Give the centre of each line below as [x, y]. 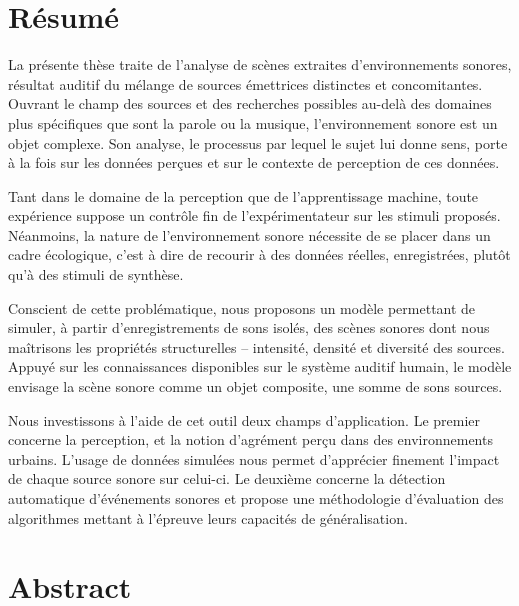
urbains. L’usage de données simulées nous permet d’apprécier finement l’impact [254, 458]
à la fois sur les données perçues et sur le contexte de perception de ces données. [254, 162]
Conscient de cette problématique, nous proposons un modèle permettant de [242, 307]
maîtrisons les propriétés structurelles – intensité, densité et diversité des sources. [256, 346]
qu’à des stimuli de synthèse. [96, 274]
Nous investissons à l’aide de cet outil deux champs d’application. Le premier [244, 419]
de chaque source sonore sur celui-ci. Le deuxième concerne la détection [227, 478]
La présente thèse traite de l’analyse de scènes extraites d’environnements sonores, [260, 64]
